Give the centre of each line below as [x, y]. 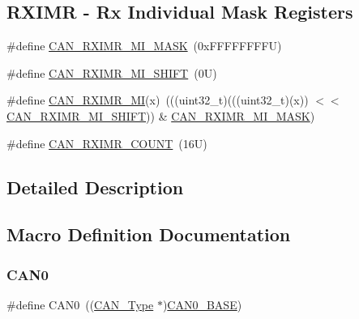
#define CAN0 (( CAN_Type [80, 304]
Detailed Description [95, 187]
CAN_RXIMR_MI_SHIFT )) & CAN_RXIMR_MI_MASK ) [161, 115]
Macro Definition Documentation [149, 234]
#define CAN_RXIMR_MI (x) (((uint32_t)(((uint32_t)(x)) [158, 100]
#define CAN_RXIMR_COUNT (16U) [107, 143]
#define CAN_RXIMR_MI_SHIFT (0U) [112, 72]
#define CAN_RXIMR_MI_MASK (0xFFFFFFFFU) [144, 46]
